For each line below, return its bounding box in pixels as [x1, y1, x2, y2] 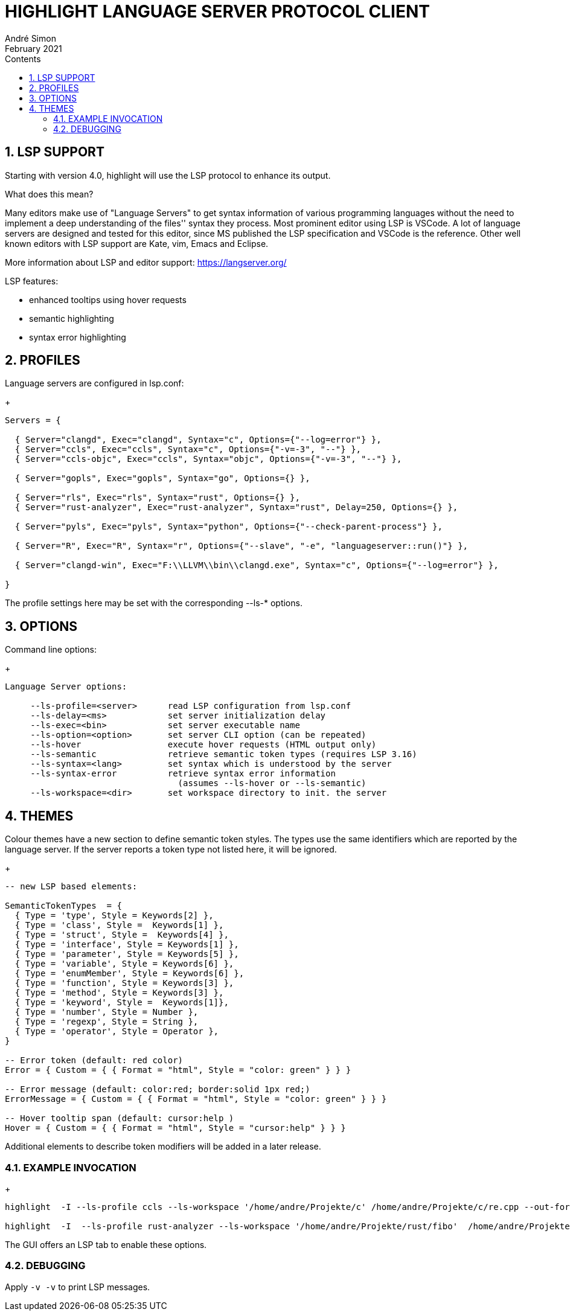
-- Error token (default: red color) [5, 1055, 184, 1066]
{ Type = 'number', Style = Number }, [14, 1007, 199, 1017]
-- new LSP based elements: [5, 881, 138, 892]
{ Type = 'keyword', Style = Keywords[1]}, [14, 997, 229, 1008]
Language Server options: [5, 682, 127, 692]
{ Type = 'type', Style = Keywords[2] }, [14, 910, 214, 921]
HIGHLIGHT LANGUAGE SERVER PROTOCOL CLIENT [5, 1, 430, 22]
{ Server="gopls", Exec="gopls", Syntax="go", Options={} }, [14, 473, 310, 484]
